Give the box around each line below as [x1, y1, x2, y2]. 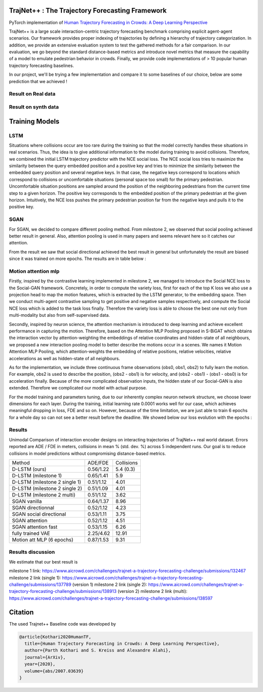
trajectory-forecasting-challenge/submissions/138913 [9, 588, 117, 594]
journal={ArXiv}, [24, 654, 66, 660]
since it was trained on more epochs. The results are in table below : [9, 256, 146, 261]
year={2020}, [24, 661, 56, 667]
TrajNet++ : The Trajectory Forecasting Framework [9, 6, 167, 15]
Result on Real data [9, 90, 56, 97]
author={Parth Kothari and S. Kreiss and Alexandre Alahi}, [24, 648, 171, 653]
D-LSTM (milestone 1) [12, 472, 62, 479]
